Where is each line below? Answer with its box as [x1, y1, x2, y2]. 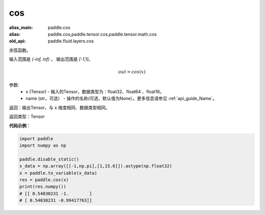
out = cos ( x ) [118, 69, 146, 75]
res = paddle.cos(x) [19, 177, 69, 183]
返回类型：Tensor [9, 113, 45, 120]
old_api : [9, 38, 26, 44]
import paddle [19, 135, 53, 141]
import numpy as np [19, 143, 66, 148]
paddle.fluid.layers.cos [48, 38, 94, 44]
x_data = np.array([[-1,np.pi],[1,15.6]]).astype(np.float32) [19, 163, 172, 169]
